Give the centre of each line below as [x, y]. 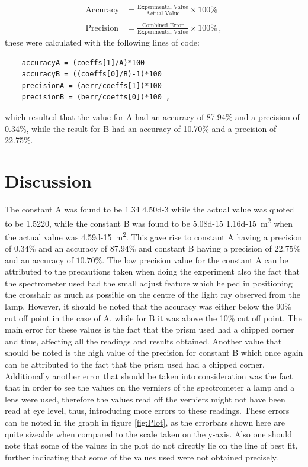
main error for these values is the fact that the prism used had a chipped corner [150, 329]
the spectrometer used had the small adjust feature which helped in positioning [149, 283]
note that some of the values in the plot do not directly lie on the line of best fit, [151, 445]
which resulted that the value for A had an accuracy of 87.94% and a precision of [152, 117]
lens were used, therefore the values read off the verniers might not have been [145, 399]
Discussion [48, 181]
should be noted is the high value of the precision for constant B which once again [154, 352]
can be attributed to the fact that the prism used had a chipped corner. [135, 364]
